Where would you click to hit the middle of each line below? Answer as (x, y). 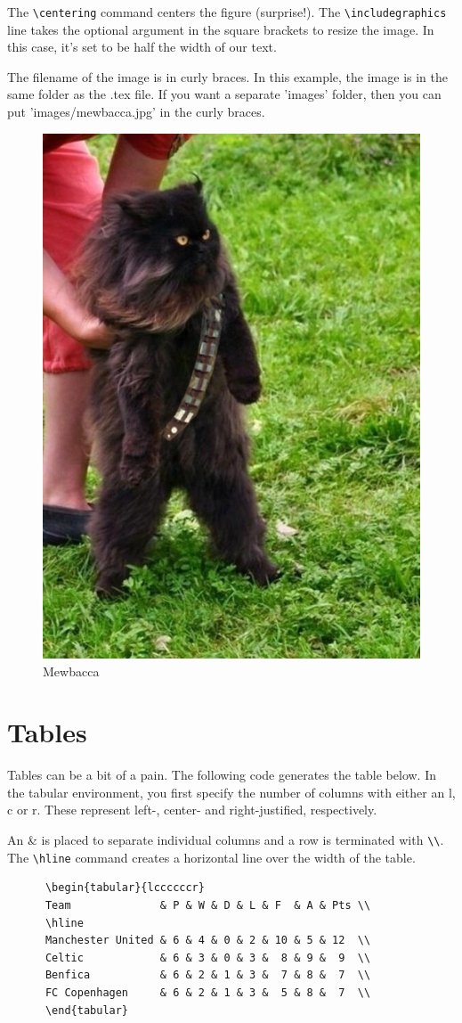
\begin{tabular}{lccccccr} (125, 888)
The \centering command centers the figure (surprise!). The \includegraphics (227, 12)
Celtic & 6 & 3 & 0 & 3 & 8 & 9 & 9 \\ (208, 958)
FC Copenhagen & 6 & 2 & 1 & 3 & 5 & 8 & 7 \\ (208, 992)
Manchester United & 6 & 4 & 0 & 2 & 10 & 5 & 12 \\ (208, 941)
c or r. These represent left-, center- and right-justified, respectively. (192, 810)
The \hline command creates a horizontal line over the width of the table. (211, 857)
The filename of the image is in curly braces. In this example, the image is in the (227, 76)
